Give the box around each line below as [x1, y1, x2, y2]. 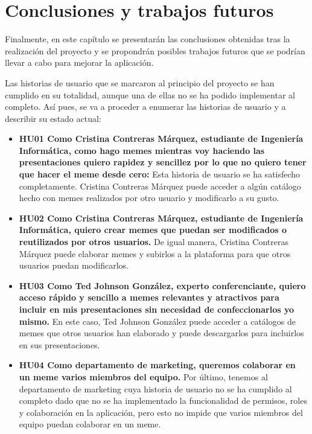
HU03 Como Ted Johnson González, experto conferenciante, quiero [19, 279, 306, 292]
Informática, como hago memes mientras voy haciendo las [19, 144, 265, 156]
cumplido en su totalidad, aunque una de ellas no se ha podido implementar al [5, 88, 295, 101]
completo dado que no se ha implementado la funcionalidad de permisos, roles [19, 394, 307, 407]
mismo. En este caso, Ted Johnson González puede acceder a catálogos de [19, 314, 296, 327]
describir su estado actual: [5, 112, 101, 124]
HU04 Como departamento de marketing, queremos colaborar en [19, 359, 296, 371]
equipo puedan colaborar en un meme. [19, 418, 161, 430]
